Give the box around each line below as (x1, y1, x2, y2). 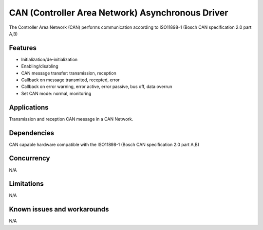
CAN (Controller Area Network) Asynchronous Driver (9, 7, 228, 18)
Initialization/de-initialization (21, 56, 78, 62)
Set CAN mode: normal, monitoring (21, 90, 92, 96)
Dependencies (9, 129, 55, 137)
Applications (9, 103, 49, 111)
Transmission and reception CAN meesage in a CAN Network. (9, 116, 133, 122)
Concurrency (9, 154, 50, 162)
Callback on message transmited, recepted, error (21, 77, 120, 83)
